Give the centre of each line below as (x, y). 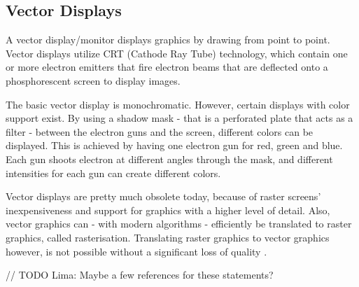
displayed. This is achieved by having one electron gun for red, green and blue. (174, 145)
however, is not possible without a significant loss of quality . (136, 251)
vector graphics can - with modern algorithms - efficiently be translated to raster (179, 224)
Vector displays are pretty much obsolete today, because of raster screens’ (163, 196)
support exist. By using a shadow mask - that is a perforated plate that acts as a (179, 118)
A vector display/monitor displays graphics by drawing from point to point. (168, 40)
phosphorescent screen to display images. (93, 80)
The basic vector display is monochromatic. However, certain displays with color (178, 104)
